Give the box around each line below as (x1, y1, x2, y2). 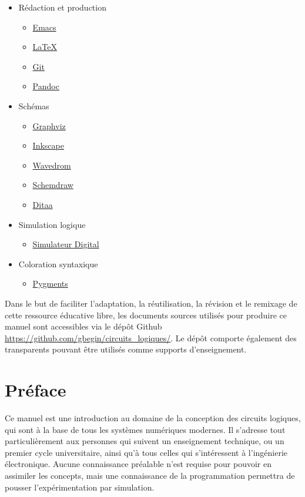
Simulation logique (18, 218, 86, 230)
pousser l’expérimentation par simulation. (5, 481, 155, 493)
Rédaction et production (18, 1, 106, 13)
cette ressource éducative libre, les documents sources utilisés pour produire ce (5, 308, 287, 321)
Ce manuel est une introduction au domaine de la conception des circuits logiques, (5, 412, 301, 424)
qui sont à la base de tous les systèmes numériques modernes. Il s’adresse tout (5, 423, 286, 435)
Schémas (18, 99, 49, 112)
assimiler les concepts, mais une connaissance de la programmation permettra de (5, 469, 295, 481)
